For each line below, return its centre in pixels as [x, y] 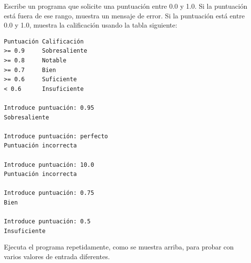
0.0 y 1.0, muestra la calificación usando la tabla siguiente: [91, 25]
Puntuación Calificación [44, 41]
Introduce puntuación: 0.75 [49, 193]
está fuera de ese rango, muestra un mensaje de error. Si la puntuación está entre [124, 15]
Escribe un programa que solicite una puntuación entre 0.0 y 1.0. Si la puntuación [126, 6]
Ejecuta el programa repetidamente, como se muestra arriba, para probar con [119, 247]
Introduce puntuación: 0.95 [49, 108]
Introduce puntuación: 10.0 [49, 165]
